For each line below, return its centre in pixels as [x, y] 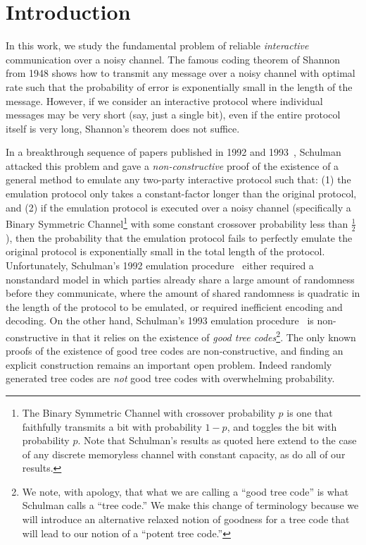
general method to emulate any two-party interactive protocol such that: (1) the [178, 179]
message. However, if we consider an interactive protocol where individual [164, 100]
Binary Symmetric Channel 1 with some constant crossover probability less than [177, 222]
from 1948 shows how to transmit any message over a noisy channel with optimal [181, 73]
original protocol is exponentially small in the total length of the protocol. [165, 251]
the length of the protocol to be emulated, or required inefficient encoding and [174, 306]
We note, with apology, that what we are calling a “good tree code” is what [185, 491]
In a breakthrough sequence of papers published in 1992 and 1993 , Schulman [173, 152]
